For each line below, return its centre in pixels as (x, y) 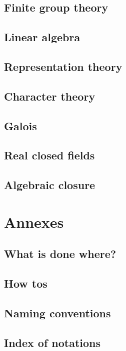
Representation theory (63, 66)
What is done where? (60, 254)
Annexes (34, 222)
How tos (26, 283)
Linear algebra (42, 37)
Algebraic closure (50, 185)
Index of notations (52, 342)
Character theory (50, 96)
